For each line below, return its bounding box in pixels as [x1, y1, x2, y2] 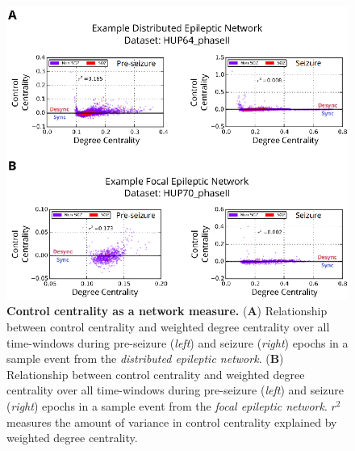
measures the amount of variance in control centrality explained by [6, 413, 337, 430]
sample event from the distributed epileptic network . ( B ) [6, 350, 284, 367]
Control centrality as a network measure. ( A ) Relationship [6, 302, 328, 319]
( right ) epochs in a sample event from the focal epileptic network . [6, 397, 328, 414]
